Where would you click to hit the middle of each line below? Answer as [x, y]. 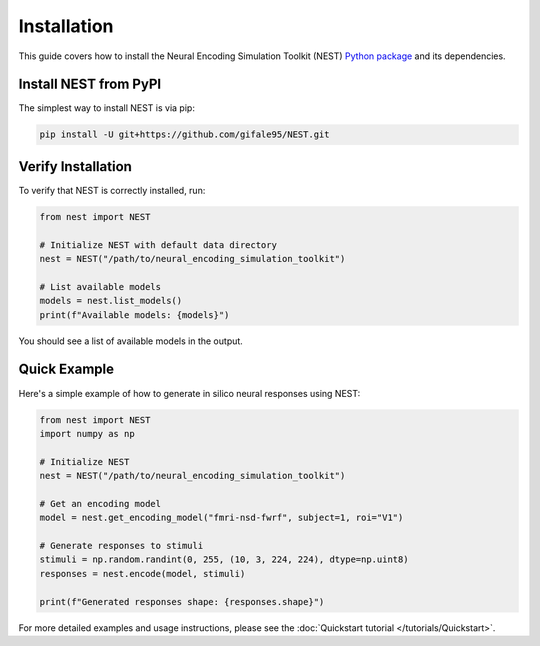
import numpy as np [87, 433]
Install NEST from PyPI [90, 84]
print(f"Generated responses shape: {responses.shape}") [182, 601]
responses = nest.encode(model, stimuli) [142, 573]
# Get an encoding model [100, 503]
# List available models [100, 286]
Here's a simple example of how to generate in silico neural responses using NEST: [189, 393]
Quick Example [66, 369]
